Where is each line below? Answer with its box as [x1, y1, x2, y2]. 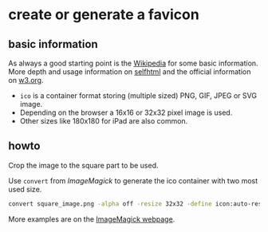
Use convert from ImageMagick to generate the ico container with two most [8, 175, 258, 185]
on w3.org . [8, 76, 44, 85]
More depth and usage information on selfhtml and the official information [8, 67, 251, 77]
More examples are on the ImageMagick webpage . [8, 214, 175, 224]
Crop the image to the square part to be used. [8, 160, 159, 170]
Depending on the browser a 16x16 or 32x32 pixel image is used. [19, 108, 233, 117]
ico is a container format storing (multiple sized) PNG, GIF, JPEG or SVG [19, 91, 258, 100]
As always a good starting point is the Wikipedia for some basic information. [8, 58, 258, 68]
